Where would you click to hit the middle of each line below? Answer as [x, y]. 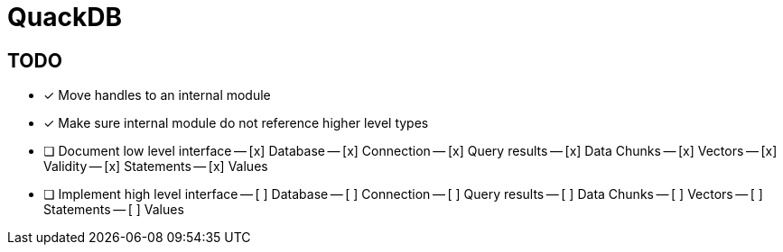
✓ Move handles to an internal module [157, 95]
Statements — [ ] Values [114, 210]
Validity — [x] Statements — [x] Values [156, 166]
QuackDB [65, 17]
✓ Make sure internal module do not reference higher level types [236, 123]
